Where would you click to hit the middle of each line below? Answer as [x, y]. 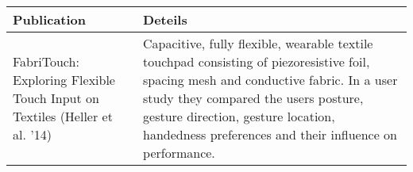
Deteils [165, 19]
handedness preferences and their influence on [270, 134]
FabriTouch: [46, 61]
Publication [50, 19]
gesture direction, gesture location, [239, 116]
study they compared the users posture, [253, 98]
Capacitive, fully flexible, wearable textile [258, 43]
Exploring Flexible [64, 80]
